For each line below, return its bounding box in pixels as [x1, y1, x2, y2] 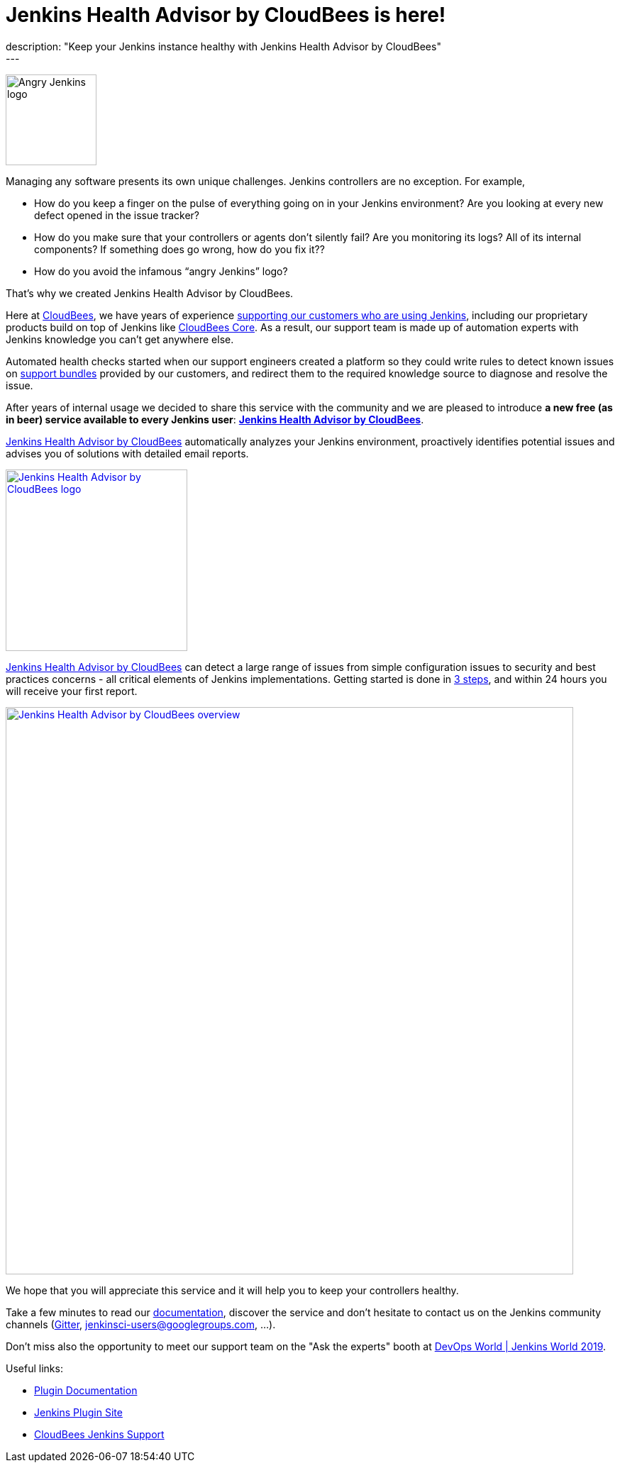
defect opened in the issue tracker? [34, 208, 200, 221]
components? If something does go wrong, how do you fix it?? [34, 243, 325, 255]
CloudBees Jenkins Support [34, 1428, 165, 1440]
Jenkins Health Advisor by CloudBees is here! [6, 3, 446, 27]
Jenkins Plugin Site [34, 1406, 123, 1418]
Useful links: [6, 1362, 63, 1374]
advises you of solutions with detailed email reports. [6, 447, 249, 460]
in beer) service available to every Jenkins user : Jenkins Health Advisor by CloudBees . [6, 413, 424, 426]
